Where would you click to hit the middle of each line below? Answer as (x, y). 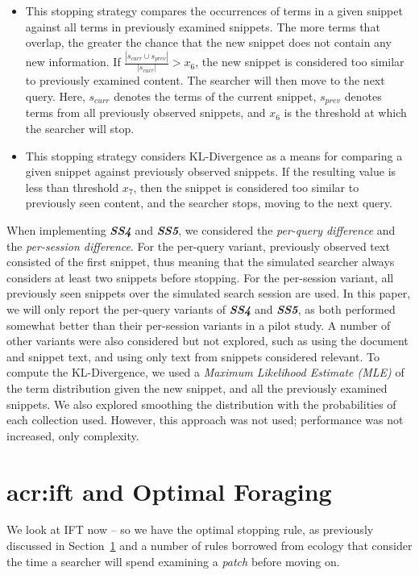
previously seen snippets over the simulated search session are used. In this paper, (209, 293)
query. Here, (55, 96)
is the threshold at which (345, 112)
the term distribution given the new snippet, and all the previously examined (197, 387)
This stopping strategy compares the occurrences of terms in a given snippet (214, 10)
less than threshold (72, 187)
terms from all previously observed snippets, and (145, 112)
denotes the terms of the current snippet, (215, 96)
